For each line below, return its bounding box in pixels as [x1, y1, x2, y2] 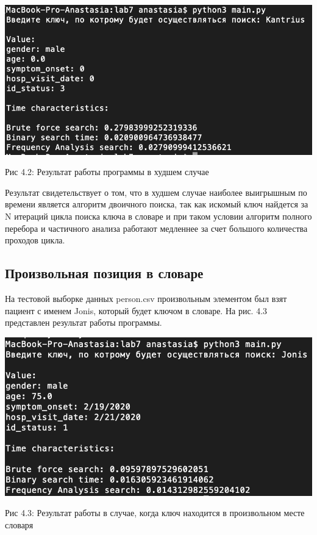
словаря [5, 518, 34, 531]
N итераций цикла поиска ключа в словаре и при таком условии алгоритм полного [5, 210, 312, 223]
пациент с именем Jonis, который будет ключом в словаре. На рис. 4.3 [5, 304, 268, 317]
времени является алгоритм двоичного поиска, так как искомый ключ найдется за [5, 198, 308, 210]
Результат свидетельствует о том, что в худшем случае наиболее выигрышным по [5, 185, 307, 198]
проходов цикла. [5, 234, 65, 246]
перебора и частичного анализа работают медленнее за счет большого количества [5, 221, 308, 234]
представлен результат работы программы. [5, 316, 162, 329]
